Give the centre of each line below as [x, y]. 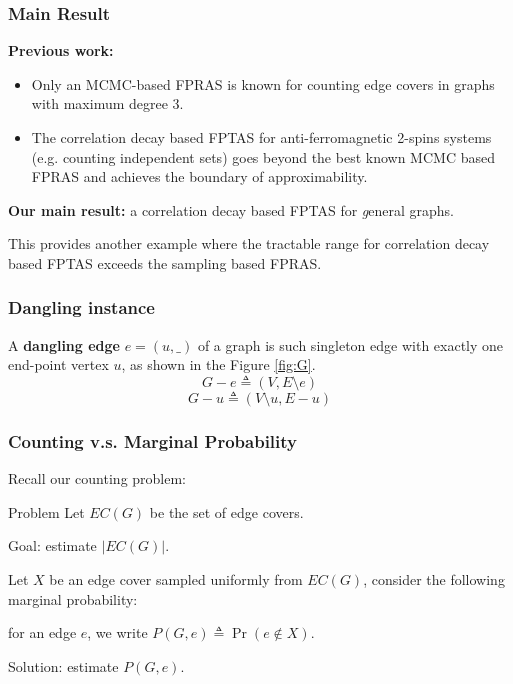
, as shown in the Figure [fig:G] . [218, 364]
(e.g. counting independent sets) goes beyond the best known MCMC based [263, 156]
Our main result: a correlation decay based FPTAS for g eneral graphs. [231, 209]
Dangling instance [81, 307]
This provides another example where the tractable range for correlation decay [249, 243]
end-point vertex [58, 364]
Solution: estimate [63, 665]
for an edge [42, 632]
